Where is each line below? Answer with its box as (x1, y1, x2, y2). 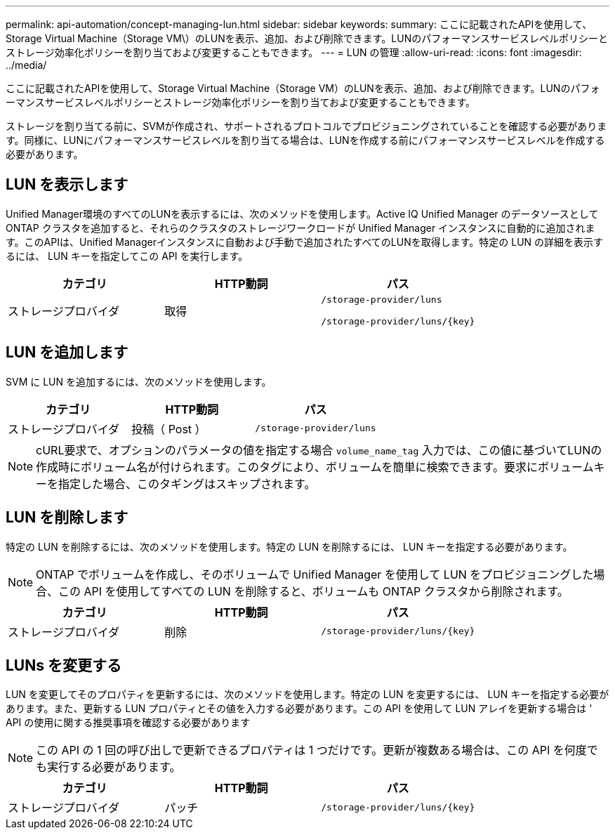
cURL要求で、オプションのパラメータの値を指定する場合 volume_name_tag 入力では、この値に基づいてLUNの (36, 442, 602, 457)
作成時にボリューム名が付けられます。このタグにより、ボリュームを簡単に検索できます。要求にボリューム (36, 459, 594, 474)
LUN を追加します (6, 343, 128, 362)
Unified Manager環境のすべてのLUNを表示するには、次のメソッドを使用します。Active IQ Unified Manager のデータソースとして (6, 207, 599, 220)
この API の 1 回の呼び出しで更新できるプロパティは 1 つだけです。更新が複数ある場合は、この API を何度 (36, 743, 587, 758)
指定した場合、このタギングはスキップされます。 (58, 476, 316, 491)
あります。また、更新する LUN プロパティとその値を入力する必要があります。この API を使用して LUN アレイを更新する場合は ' (6, 702, 593, 715)
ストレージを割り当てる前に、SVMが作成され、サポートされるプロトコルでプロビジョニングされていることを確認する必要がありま (6, 120, 607, 132)
